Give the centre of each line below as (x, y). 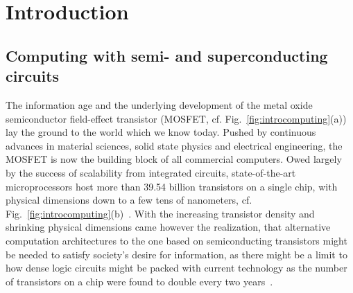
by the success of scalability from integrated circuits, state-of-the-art (151, 172)
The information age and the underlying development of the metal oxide (159, 104)
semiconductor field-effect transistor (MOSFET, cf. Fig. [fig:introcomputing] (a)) (176, 118)
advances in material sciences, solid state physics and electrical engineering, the (174, 145)
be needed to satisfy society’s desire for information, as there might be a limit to (176, 254)
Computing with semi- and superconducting (167, 55)
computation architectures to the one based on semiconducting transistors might (176, 240)
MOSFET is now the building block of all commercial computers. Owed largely (174, 159)
